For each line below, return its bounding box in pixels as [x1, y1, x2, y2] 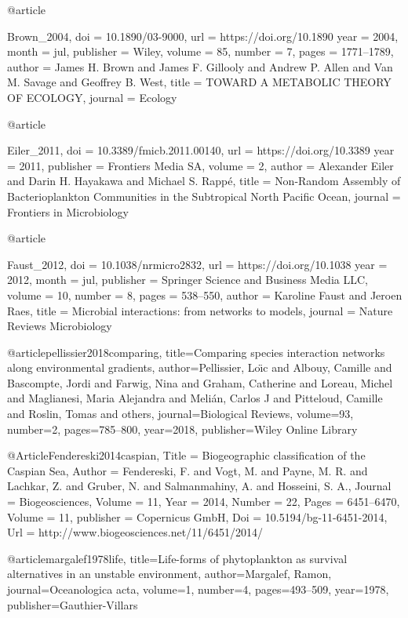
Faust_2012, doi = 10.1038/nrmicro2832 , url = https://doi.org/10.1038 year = [7, 256, 388, 272]
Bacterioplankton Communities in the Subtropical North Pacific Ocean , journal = [7, 187, 401, 204]
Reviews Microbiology [7, 318, 112, 334]
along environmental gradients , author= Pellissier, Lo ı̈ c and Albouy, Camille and [7, 359, 392, 376]
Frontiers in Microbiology [7, 203, 129, 220]
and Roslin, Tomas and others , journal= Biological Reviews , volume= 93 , [7, 405, 354, 422]
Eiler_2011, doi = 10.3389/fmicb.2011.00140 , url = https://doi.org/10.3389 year [7, 142, 395, 158]
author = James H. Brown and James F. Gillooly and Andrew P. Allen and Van [7, 58, 393, 75]
